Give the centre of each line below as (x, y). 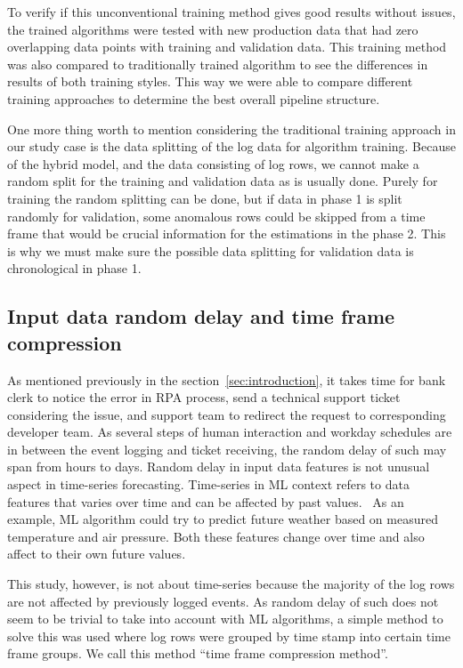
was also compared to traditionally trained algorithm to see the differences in (218, 64)
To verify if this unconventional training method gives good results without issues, (231, 12)
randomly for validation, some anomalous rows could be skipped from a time (216, 216)
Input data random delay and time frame (201, 316)
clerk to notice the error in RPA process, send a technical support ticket (204, 397)
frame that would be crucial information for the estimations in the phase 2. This (227, 233)
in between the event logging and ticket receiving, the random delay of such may (227, 449)
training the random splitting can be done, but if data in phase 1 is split (205, 198)
